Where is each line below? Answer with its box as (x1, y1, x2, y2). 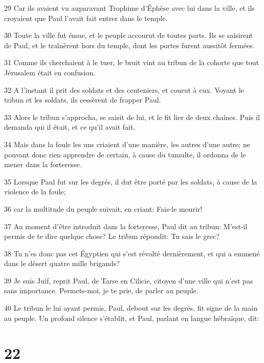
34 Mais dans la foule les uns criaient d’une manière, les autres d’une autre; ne (4, 138, 250, 149)
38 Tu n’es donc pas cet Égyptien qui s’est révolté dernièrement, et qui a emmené (4, 248, 260, 258)
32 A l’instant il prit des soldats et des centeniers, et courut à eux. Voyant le (4, 84, 244, 95)
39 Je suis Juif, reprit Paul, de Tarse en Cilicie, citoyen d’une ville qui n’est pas (4, 275, 253, 286)
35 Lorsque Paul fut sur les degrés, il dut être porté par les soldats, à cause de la (4, 176, 257, 187)
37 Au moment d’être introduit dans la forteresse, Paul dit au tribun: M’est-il (4, 220, 248, 231)
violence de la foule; (4, 186, 66, 197)
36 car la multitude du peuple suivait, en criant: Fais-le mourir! (4, 203, 203, 214)
